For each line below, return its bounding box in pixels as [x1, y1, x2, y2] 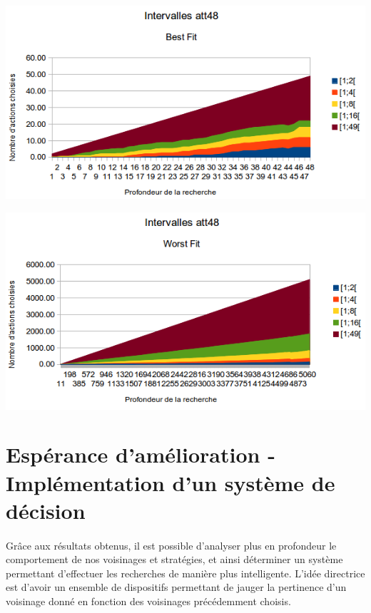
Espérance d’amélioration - [6, 440, 275, 469]
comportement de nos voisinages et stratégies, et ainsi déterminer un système [6, 552, 343, 567]
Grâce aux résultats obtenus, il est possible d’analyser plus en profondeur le [6, 537, 337, 552]
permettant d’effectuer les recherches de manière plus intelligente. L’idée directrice [6, 565, 365, 580]
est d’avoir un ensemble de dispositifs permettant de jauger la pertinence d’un [6, 579, 347, 594]
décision [6, 495, 86, 525]
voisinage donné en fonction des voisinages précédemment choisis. [6, 594, 291, 608]
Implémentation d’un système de [6, 468, 335, 497]
